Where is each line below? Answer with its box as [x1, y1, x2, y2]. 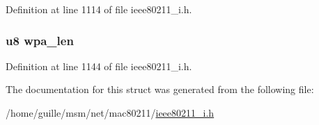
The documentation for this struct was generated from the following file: [6, 82, 314, 97]
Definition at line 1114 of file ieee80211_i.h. [6, 2, 192, 16]
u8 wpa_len [6, 31, 74, 49]
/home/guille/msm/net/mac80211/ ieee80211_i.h [6, 106, 215, 119]
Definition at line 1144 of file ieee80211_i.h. [6, 58, 192, 73]
